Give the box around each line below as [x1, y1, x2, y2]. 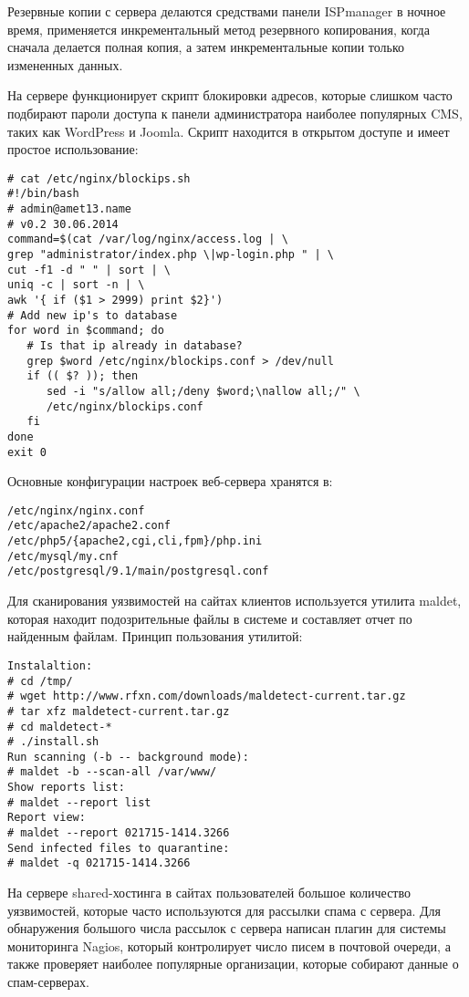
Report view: [7, 811, 86, 825]
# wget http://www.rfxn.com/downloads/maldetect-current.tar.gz [7, 690, 406, 703]
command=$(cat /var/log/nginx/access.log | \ [7, 233, 288, 246]
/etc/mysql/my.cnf [7, 549, 119, 563]
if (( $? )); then [26, 369, 139, 383]
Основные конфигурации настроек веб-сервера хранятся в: [7, 472, 333, 491]
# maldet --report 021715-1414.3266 [7, 826, 230, 840]
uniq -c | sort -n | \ [7, 278, 145, 292]
